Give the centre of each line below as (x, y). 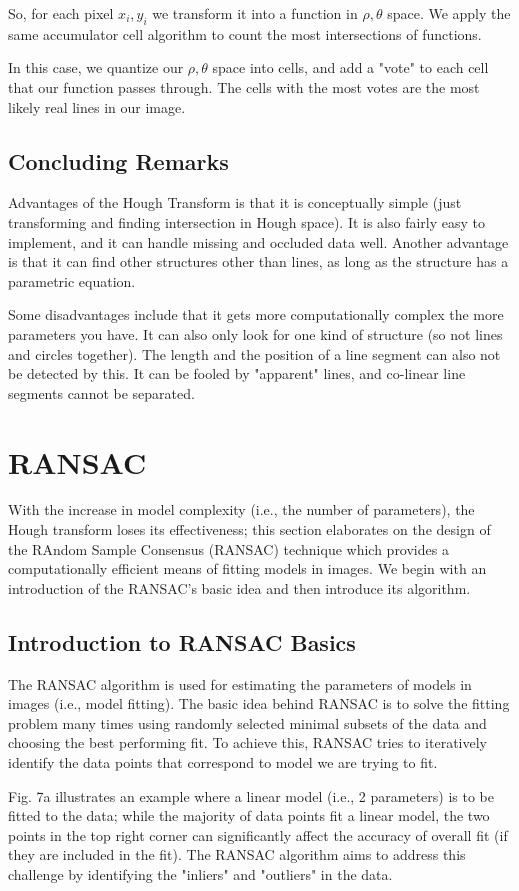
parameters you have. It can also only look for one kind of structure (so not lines (255, 333)
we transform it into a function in (255, 13)
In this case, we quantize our (96, 67)
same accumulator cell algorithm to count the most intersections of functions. (245, 33)
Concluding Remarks (118, 160)
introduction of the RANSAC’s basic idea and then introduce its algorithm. (239, 587)
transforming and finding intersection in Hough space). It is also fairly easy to (247, 221)
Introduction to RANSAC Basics (182, 641)
